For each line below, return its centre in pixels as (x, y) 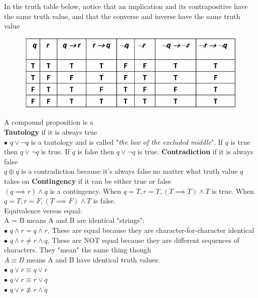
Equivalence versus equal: (43, 210)
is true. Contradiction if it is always (196, 152)
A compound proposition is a (49, 122)
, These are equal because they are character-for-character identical (151, 230)
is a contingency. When (86, 191)
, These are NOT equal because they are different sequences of (143, 240)
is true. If (55, 152)
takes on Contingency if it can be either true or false (88, 181)
